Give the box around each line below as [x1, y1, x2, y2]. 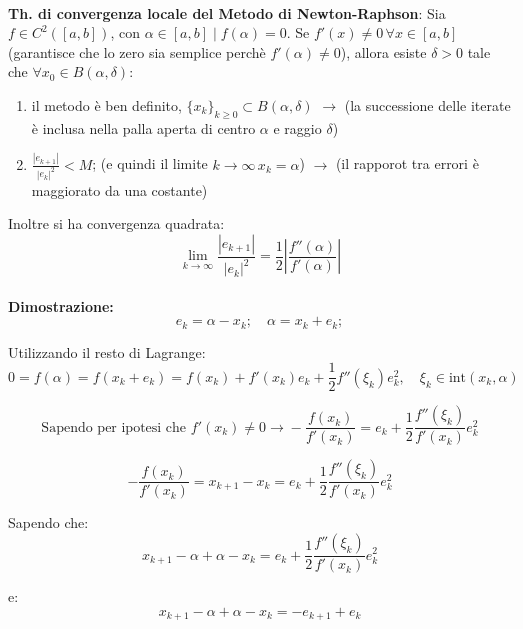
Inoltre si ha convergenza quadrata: [8, 213, 225, 234]
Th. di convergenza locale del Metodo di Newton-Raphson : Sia [8, 2, 446, 23]
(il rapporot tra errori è [335, 153, 479, 174]
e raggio [273, 117, 322, 138]
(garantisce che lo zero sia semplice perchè [8, 41, 266, 62]
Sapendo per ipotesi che [41, 420, 187, 435]
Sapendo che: [8, 512, 89, 533]
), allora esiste [340, 41, 427, 62]
